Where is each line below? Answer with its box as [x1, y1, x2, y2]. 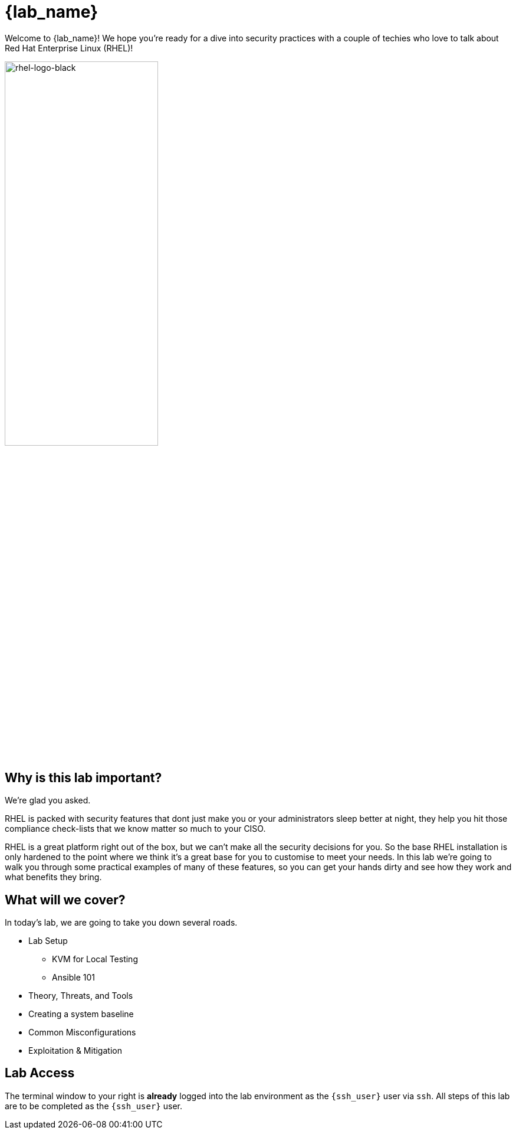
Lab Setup [28, 936, 68, 946]
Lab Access [5, 1066, 75, 1081]
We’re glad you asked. [5, 795, 91, 806]
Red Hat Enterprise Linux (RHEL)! [5, 43, 133, 53]
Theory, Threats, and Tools [28, 991, 133, 1001]
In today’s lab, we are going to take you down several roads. [5, 917, 238, 928]
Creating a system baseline [28, 1009, 134, 1019]
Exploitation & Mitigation [28, 1045, 122, 1056]
